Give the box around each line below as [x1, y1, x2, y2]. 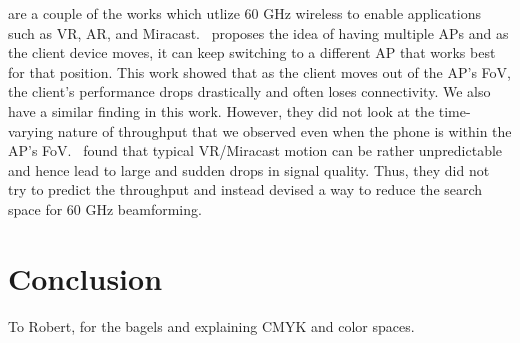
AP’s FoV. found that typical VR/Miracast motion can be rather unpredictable [8, 140, 503, 161]
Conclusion [8, 257, 163, 298]
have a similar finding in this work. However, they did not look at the [8, 100, 435, 121]
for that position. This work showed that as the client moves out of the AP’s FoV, [8, 61, 511, 82]
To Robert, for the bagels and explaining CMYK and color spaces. [8, 315, 415, 336]
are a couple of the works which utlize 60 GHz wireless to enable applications [8, 3, 481, 23]
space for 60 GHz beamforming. [8, 198, 202, 219]
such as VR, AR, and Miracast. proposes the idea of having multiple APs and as [8, 22, 509, 43]
